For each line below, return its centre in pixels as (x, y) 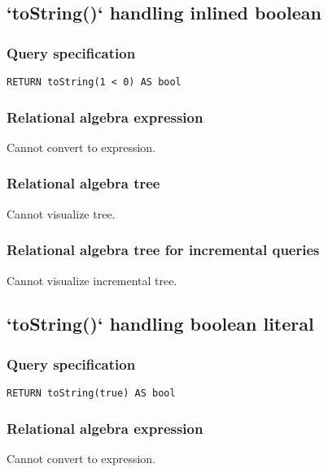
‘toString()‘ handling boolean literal (160, 324)
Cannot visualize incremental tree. (92, 280)
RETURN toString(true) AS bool (91, 394)
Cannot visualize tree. (61, 213)
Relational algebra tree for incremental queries (163, 250)
